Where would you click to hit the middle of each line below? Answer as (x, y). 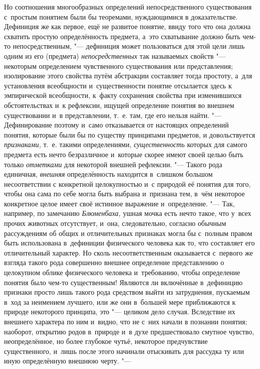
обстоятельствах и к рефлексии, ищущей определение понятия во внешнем (119, 105)
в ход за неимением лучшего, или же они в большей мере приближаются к (120, 301)
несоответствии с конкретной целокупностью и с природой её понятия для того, (127, 183)
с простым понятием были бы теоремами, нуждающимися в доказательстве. (121, 16)
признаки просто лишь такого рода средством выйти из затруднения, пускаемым (127, 292)
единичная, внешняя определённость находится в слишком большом (108, 174)
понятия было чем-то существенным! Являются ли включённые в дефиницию (123, 282)
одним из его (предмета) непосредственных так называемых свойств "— (115, 55)
